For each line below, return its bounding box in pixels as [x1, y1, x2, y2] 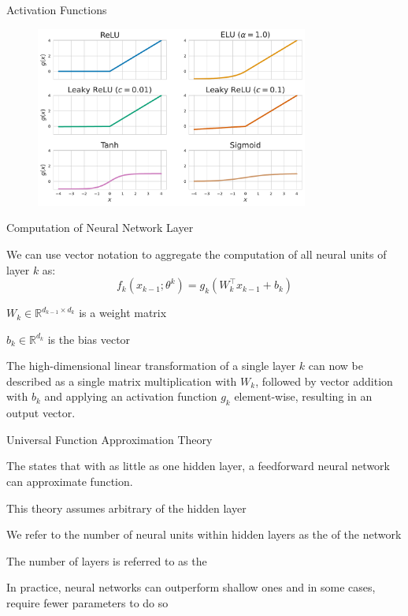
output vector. [6, 405, 76, 421]
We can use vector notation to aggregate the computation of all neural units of [6, 245, 387, 262]
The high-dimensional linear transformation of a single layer [6, 357, 296, 374]
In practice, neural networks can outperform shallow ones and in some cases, [6, 579, 376, 595]
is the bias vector [47, 330, 131, 347]
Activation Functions [6, 2, 107, 17]
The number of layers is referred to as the [6, 552, 207, 569]
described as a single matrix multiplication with [6, 372, 237, 389]
